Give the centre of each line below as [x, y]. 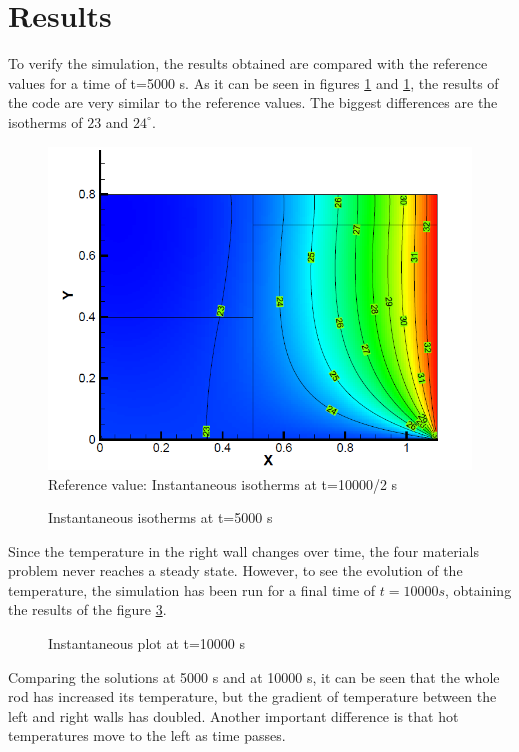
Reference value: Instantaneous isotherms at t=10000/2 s [223, 483]
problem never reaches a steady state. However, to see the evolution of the [235, 570]
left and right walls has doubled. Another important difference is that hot [233, 715]
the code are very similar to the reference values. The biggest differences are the [253, 102]
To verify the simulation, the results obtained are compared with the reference [248, 63]
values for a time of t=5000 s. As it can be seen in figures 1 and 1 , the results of [253, 82]
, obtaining [478, 589]
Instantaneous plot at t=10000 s [147, 643]
